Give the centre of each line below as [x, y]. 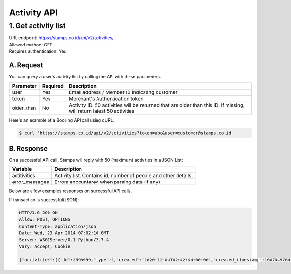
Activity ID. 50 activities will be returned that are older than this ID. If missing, [157, 105]
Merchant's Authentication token [106, 99]
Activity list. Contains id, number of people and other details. [123, 176]
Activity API [33, 13]
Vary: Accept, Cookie [45, 246]
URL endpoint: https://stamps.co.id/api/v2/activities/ [61, 38]
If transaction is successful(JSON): [44, 200]
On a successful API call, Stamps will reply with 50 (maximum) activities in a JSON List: [96, 160]
